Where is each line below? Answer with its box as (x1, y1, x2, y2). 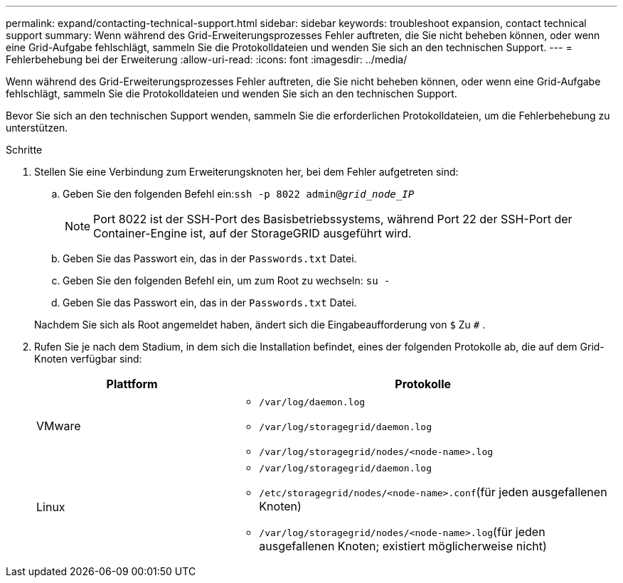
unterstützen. (6, 122, 68, 134)
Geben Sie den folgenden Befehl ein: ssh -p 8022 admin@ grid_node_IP (63, 188, 415, 200)
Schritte (6, 144, 43, 156)
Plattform (106, 377, 158, 391)
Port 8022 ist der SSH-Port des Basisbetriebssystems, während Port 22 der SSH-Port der (93, 212, 573, 226)
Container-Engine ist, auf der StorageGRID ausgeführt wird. (93, 226, 412, 240)
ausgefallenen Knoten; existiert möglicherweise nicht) (259, 539, 547, 553)
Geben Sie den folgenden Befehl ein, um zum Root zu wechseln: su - (63, 274, 390, 287)
